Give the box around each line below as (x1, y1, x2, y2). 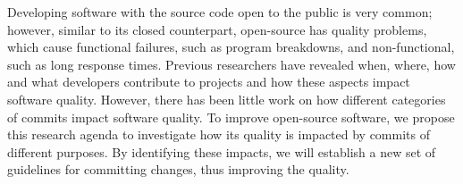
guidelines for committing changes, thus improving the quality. (7, 160, 349, 179)
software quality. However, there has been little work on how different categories (7, 89, 446, 108)
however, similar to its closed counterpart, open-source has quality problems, (7, 20, 427, 38)
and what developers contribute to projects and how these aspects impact (7, 72, 410, 91)
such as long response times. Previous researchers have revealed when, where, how (7, 54, 456, 73)
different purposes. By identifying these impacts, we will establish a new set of (7, 142, 436, 161)
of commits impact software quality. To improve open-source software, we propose (7, 107, 455, 126)
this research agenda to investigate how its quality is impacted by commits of (7, 125, 430, 144)
